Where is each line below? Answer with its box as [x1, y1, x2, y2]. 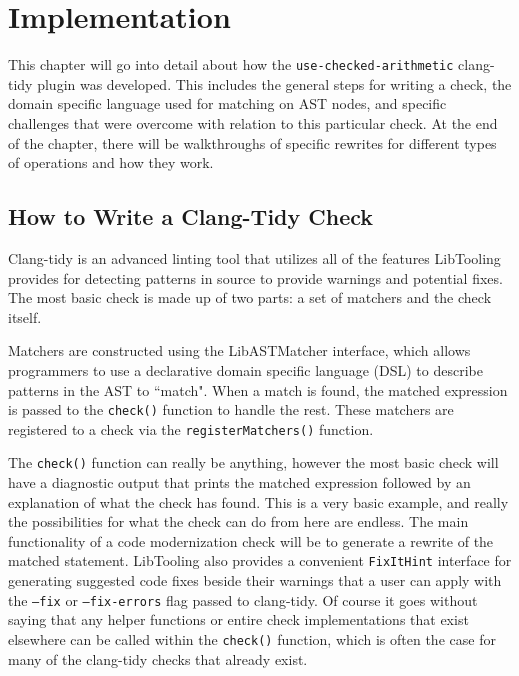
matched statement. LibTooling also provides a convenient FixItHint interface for [8, 550, 512, 571]
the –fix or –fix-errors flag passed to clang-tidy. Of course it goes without [8, 589, 478, 610]
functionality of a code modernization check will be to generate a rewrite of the [8, 530, 494, 551]
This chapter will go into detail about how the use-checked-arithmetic [8, 54, 454, 75]
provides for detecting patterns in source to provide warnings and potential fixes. [8, 267, 503, 288]
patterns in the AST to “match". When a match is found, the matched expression [8, 379, 508, 400]
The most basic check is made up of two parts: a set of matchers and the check [8, 287, 492, 308]
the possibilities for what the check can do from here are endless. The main [8, 511, 469, 532]
